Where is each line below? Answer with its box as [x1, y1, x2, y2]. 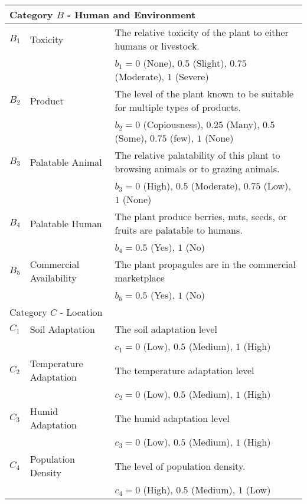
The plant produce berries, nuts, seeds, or [115, 210, 287, 223]
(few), [169, 131, 194, 145]
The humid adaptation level [115, 411, 230, 425]
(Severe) [175, 70, 209, 83]
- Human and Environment [67, 8, 196, 21]
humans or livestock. [115, 39, 200, 53]
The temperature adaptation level [115, 363, 254, 377]
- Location [60, 305, 103, 319]
